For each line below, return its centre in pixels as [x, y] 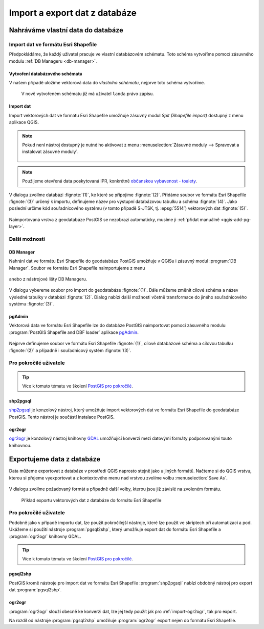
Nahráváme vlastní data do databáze [66, 30]
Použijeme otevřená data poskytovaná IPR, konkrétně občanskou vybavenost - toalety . [110, 181]
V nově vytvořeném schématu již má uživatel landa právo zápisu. [88, 94]
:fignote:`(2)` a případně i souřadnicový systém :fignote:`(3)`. [70, 350]
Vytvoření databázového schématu [46, 74]
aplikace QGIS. [24, 122]
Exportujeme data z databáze [55, 459]
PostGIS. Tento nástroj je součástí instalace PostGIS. [62, 417]
